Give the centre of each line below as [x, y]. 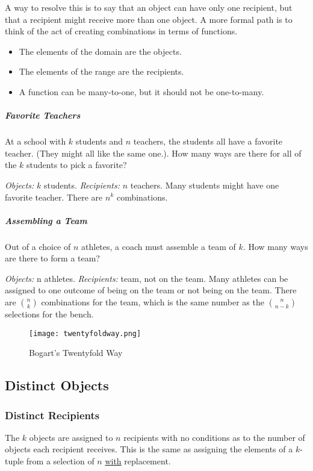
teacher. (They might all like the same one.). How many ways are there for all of [153, 153]
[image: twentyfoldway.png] [85, 333]
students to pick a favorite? [77, 165]
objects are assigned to [71, 437]
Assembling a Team [46, 220]
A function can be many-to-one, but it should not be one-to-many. [141, 91]
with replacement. [138, 461]
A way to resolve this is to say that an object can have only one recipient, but [149, 7]
